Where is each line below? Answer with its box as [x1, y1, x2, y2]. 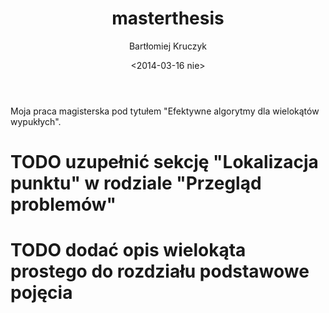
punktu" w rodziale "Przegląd [10, 172, 262, 195]
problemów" [10, 193, 117, 216]
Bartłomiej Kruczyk [128, 40, 208, 52]
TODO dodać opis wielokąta [10, 239, 247, 262]
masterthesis [111, 7, 225, 30]
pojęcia [10, 282, 73, 304]
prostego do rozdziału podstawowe [10, 260, 310, 283]
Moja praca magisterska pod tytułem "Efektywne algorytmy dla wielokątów [10, 105, 320, 117]
